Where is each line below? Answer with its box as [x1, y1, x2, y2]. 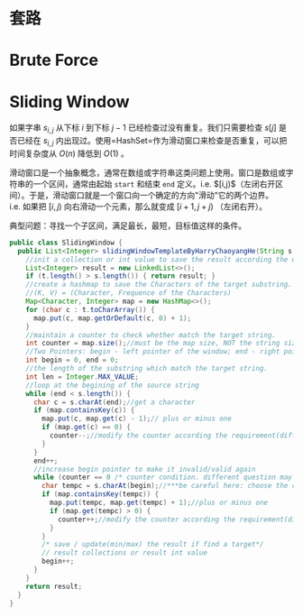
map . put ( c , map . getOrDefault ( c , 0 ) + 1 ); [32, 313, 192, 323]
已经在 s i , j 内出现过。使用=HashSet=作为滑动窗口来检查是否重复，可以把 [16, 135, 288, 148]
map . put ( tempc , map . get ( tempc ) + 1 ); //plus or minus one [49, 498, 269, 508]
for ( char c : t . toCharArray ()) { [25, 305, 155, 314]
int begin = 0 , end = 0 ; [25, 355, 119, 365]
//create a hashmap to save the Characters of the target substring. [25, 280, 293, 290]
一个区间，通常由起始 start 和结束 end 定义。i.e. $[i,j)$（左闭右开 [32, 178, 276, 189]
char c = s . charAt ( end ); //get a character [32, 398, 196, 407]
